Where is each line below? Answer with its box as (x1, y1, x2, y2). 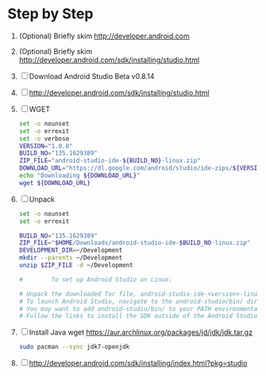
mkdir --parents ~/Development (18, 254, 123, 262)
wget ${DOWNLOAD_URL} (18, 178, 91, 187)
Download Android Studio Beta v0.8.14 (29, 71, 155, 80)
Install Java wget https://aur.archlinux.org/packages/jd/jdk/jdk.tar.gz (29, 327, 253, 337)
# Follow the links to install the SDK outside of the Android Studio (18, 312, 258, 320)
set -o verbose (18, 135, 70, 143)
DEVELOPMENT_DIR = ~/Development (18, 246, 123, 255)
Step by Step (7, 5, 94, 23)
